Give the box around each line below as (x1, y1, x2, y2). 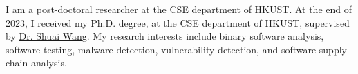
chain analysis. (6, 56, 67, 70)
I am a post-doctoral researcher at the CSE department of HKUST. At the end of (6, 2, 352, 16)
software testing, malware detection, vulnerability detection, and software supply (6, 42, 347, 56)
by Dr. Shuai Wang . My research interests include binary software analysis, (6, 29, 324, 43)
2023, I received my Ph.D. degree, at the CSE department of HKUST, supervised (6, 15, 350, 29)
